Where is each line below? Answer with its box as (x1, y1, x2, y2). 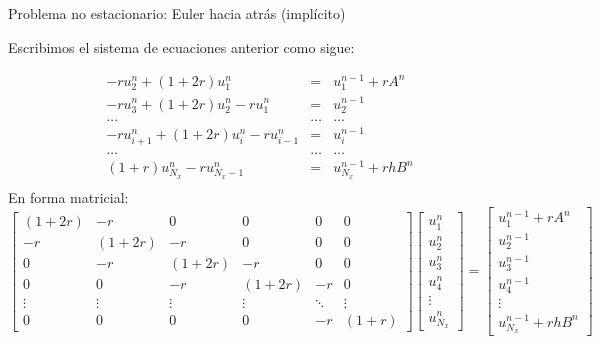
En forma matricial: (8, 186, 129, 207)
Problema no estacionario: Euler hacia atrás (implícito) (8, 3, 346, 23)
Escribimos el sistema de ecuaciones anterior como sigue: (8, 36, 355, 57)
